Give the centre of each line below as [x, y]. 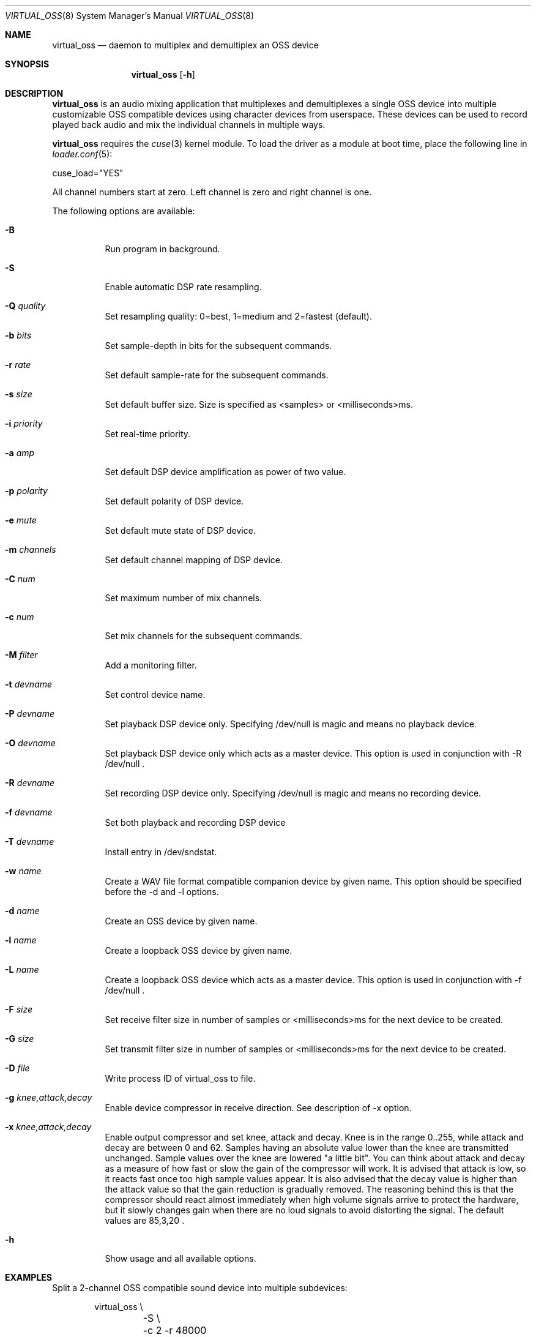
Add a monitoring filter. [151, 665]
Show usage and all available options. [181, 1258]
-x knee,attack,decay [48, 1127]
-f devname [29, 812]
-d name [22, 911]
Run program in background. [162, 249]
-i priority [24, 423]
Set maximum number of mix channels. [184, 598]
